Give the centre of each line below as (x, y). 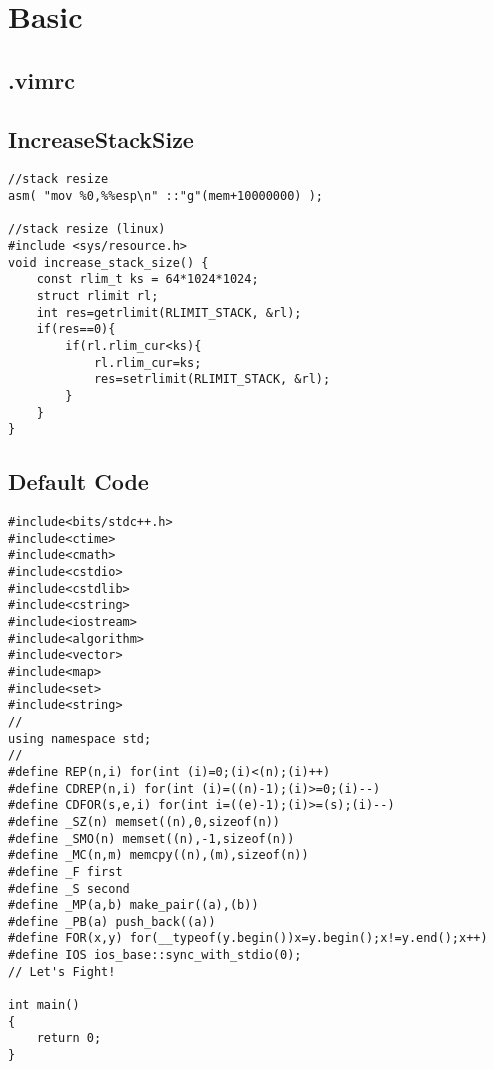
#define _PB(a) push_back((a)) (112, 921)
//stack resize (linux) (87, 229)
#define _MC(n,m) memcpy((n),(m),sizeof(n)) (158, 855)
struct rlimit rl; (97, 295)
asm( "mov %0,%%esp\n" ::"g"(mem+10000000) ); (165, 196)
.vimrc (41, 79)
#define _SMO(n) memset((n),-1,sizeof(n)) (151, 838)
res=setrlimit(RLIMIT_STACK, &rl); (212, 379)
